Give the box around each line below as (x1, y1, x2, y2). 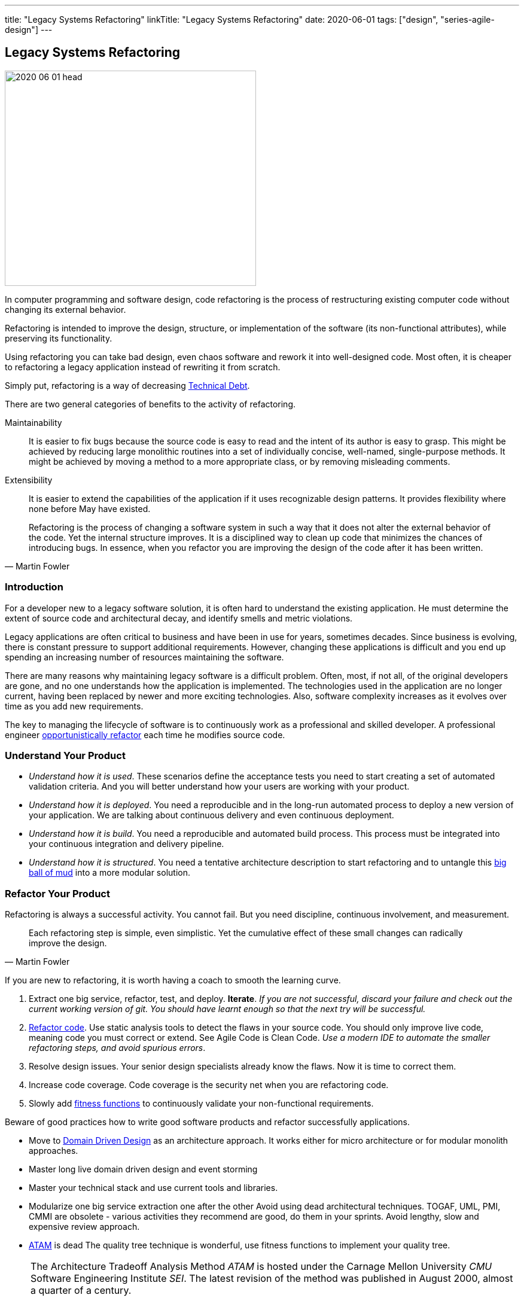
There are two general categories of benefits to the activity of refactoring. (5, 398, 296, 409)
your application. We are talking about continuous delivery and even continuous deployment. (29, 810, 394, 821)
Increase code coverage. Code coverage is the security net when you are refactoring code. (29, 1080, 389, 1090)
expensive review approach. (29, 1221, 140, 1232)
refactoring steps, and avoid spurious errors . (29, 1043, 206, 1053)
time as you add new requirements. (5, 700, 144, 711)
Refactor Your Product (5, 887, 110, 900)
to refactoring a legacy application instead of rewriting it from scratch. (5, 361, 281, 372)
